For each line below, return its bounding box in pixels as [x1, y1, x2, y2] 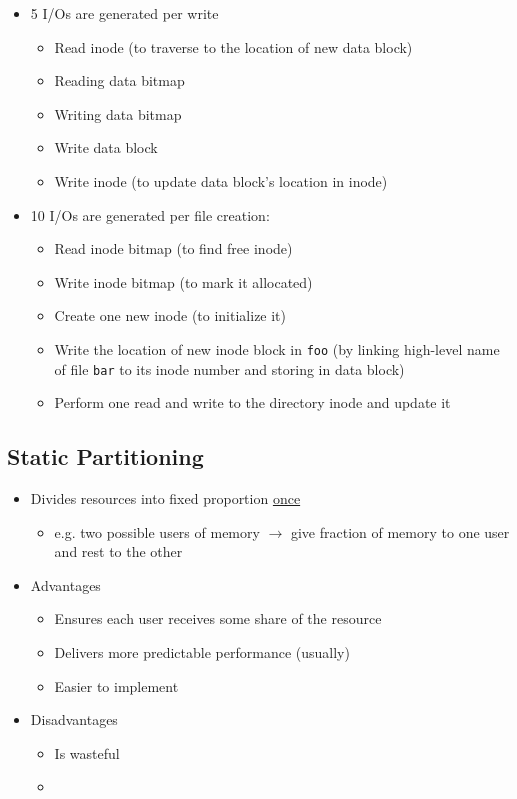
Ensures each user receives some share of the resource [54, 608, 382, 629]
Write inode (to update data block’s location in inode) [54, 170, 388, 191]
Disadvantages [30, 709, 118, 730]
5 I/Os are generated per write [30, 3, 219, 23]
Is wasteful [54, 742, 120, 763]
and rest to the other [54, 541, 183, 562]
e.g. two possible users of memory [54, 521, 260, 542]
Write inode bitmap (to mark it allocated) [54, 271, 313, 292]
